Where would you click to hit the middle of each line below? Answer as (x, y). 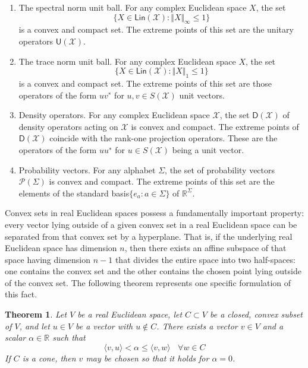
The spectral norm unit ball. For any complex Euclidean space (133, 7)
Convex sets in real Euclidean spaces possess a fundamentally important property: (155, 213)
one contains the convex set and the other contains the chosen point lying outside (153, 271)
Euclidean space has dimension (61, 248)
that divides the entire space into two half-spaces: (205, 259)
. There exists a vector (197, 326)
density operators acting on (68, 126)
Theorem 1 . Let (36, 314)
